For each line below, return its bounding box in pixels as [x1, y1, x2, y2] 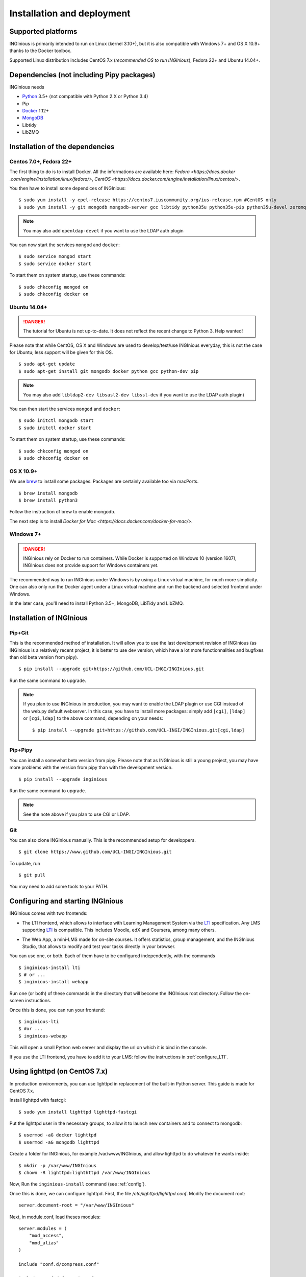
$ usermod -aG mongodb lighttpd [18, 1139, 99, 1145]
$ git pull [18, 872, 46, 878]
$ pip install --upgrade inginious [18, 776, 108, 782]
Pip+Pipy [9, 746, 33, 753]
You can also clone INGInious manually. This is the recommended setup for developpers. [9, 837, 196, 843]
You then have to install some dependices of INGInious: [9, 185, 126, 192]
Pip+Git [9, 629, 29, 636]
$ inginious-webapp [18, 1033, 67, 1039]
